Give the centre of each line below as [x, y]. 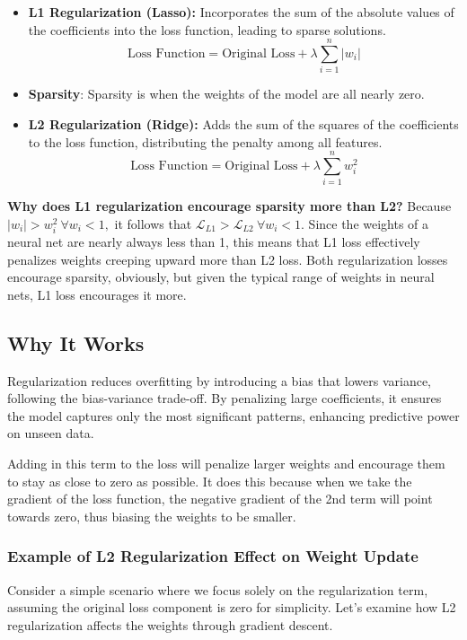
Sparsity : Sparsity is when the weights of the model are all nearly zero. [226, 94]
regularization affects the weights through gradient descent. [170, 624]
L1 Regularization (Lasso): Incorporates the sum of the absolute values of [241, 12]
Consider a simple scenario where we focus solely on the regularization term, [218, 589]
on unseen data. [51, 433]
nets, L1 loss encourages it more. [97, 294]
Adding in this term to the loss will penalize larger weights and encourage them [226, 463]
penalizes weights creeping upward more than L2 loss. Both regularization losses [228, 259]
